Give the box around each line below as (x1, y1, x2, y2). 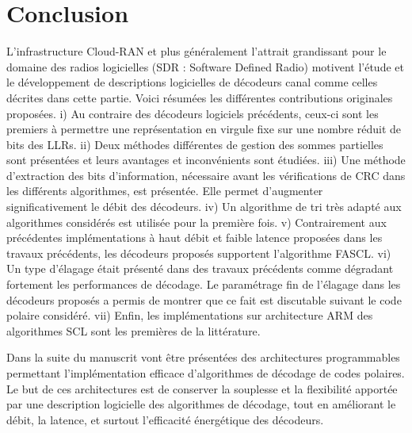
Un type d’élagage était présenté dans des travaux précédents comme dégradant (6, 260, 394, 277)
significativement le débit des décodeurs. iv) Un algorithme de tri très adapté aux (6, 198, 402, 215)
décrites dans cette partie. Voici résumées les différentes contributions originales (6, 89, 393, 105)
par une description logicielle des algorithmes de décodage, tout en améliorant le (6, 396, 396, 412)
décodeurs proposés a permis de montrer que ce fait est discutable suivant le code (6, 291, 402, 308)
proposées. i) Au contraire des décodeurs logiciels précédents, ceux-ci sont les (6, 105, 379, 121)
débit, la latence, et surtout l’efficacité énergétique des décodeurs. (6, 411, 324, 427)
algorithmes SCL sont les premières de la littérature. (6, 322, 261, 339)
